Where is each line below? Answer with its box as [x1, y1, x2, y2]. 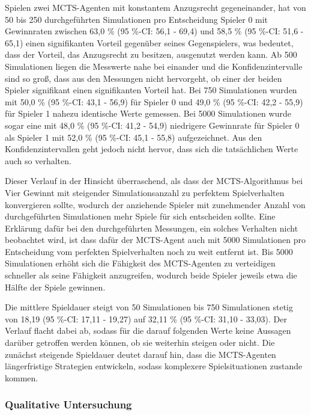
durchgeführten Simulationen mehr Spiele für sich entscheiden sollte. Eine [5, 210, 276, 223]
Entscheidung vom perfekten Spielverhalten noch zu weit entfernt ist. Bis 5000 [5, 245, 293, 257]
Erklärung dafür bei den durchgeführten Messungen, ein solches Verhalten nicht [5, 221, 298, 234]
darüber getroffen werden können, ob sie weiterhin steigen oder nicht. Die [5, 336, 275, 349]
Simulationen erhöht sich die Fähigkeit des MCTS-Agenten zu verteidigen [5, 257, 276, 269]
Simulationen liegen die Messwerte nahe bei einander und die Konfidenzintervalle [5, 60, 303, 72]
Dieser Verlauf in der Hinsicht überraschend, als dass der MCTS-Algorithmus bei [5, 174, 303, 187]
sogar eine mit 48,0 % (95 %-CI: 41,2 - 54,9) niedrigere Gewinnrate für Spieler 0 [5, 118, 300, 131]
